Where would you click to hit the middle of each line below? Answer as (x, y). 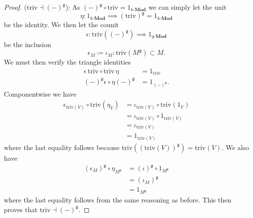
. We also (235, 147)
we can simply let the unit (188, 7)
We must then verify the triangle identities (67, 62)
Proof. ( (15, 7)
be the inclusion (27, 44)
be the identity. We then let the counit (62, 25)
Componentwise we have (40, 93)
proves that (21, 209)
